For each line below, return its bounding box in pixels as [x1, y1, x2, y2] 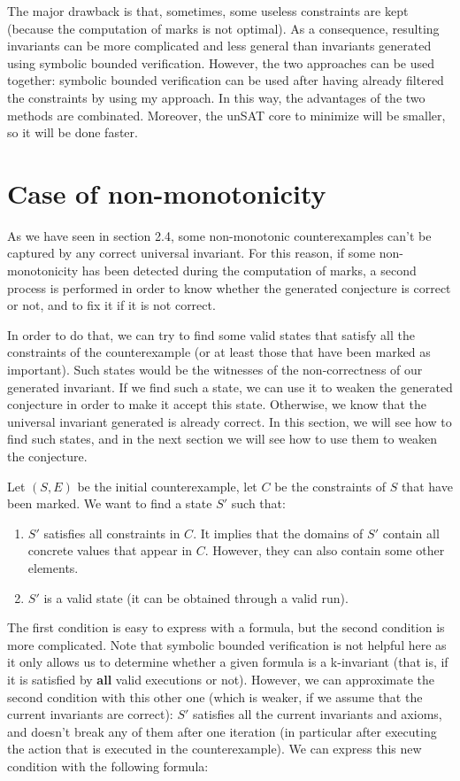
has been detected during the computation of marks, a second [81, 261, 417, 280]
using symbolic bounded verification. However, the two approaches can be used [7, 53, 435, 72]
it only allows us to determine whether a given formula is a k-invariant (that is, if [7, 653, 448, 671]
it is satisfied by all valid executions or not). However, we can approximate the [7, 669, 435, 688]
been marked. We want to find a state [7, 494, 212, 513]
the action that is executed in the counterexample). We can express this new [7, 739, 422, 758]
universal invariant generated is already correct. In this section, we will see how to [7, 412, 452, 430]
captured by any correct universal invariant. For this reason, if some [7, 244, 376, 262]
